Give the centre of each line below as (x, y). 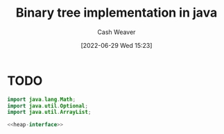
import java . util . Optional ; (48, 106)
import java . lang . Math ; (42, 99)
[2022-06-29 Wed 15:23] (117, 45)
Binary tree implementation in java (117, 13)
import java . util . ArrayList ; (49, 112)
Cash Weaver (117, 32)
